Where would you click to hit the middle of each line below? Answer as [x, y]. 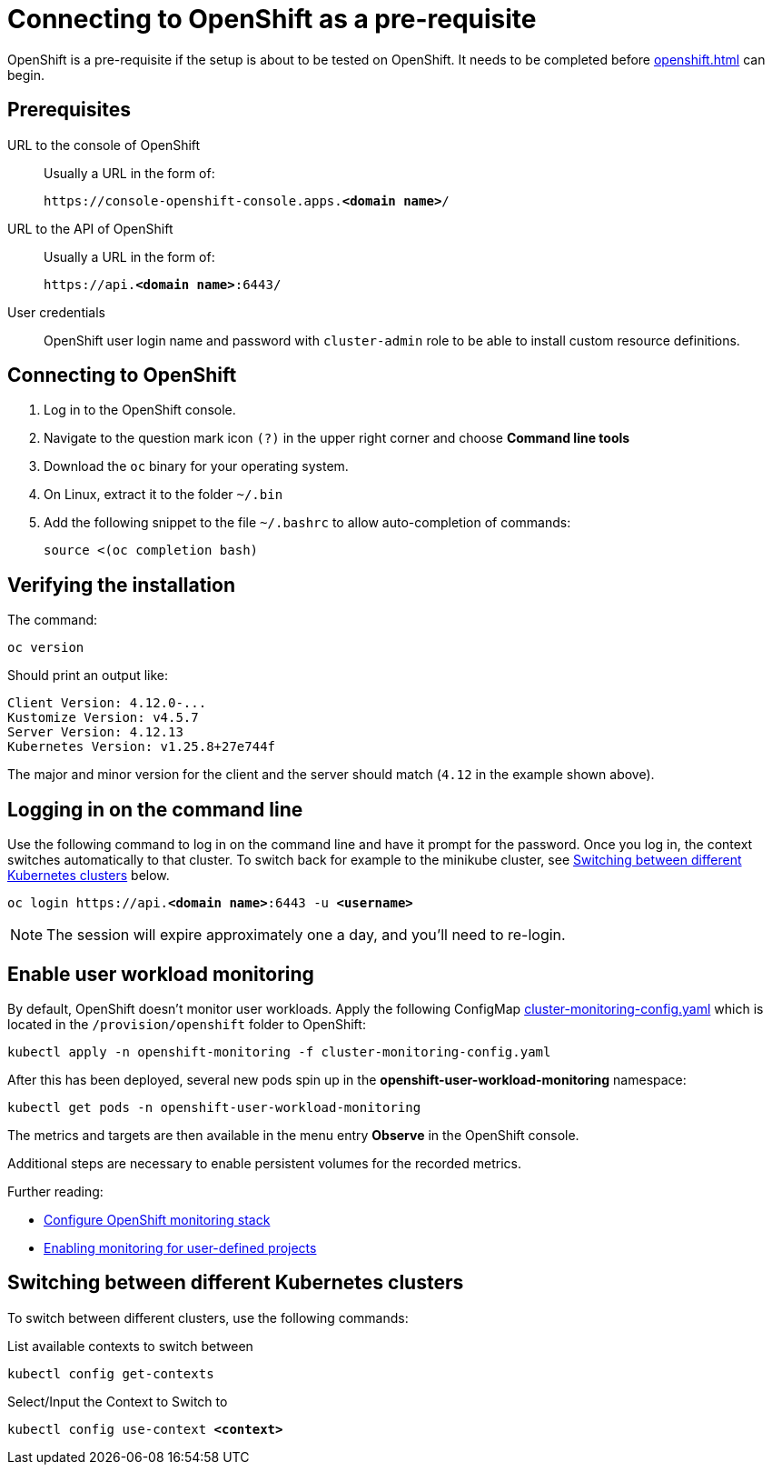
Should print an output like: [88, 676]
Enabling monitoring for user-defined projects [180, 1247]
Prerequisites [69, 110]
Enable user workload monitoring [161, 974]
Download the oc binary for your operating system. [196, 466]
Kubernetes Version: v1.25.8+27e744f [142, 747]
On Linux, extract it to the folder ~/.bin [163, 495]
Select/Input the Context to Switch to [118, 1401]
